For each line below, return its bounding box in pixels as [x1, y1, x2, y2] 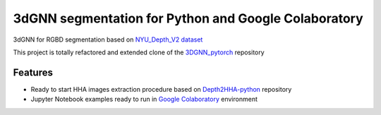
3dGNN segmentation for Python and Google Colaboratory [13, 11, 363, 26]
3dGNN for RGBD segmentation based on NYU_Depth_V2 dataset [13, 35, 203, 44]
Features [13, 66, 53, 78]
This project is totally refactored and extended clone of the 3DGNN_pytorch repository [13, 48, 265, 56]
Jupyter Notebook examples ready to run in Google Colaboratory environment [30, 95, 258, 104]
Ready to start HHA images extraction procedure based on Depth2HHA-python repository [30, 85, 292, 93]
